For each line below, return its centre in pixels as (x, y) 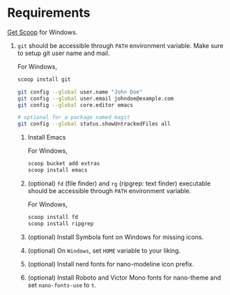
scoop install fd (53, 217)
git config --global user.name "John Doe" (80, 92)
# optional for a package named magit (74, 118)
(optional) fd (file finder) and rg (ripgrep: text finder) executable (119, 183)
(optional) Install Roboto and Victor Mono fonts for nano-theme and (124, 278)
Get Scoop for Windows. (43, 32)
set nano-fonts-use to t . (62, 285)
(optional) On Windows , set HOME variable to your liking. (104, 250)
